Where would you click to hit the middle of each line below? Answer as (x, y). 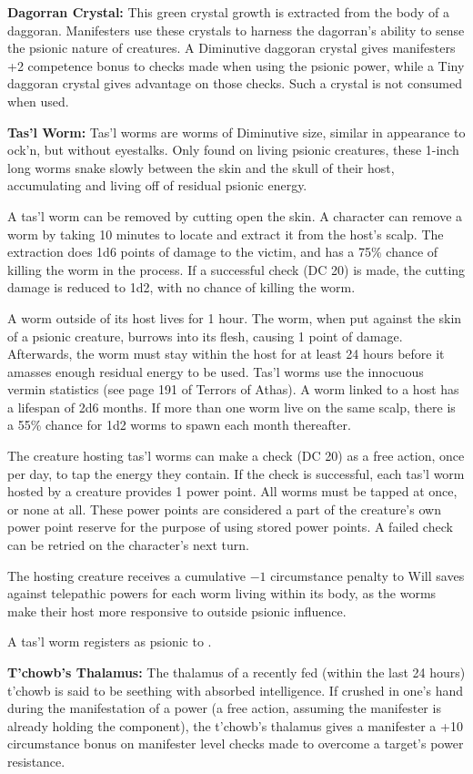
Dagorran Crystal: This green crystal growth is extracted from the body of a (229, 12)
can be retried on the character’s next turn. (128, 545)
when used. (38, 101)
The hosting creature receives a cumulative (126, 575)
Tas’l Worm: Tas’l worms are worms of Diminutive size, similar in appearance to (236, 132)
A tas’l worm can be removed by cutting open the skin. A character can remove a (235, 215)
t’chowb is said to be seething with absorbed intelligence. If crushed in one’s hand (236, 690)
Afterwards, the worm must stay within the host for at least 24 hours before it (226, 354)
